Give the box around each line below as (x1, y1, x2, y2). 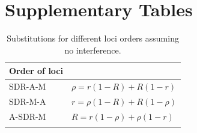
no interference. (64, 43, 121, 56)
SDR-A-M (9, 80, 46, 93)
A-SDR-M (9, 110, 46, 122)
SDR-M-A (9, 95, 46, 107)
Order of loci (9, 64, 63, 77)
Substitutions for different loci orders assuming (7, 32, 179, 45)
